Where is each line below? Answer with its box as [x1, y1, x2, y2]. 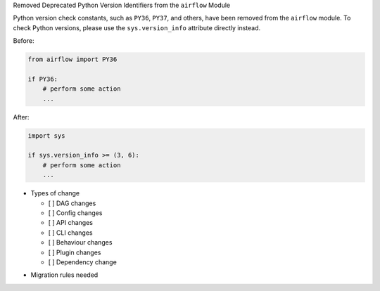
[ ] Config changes [48, 209, 103, 217]
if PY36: [27, 75, 58, 83]
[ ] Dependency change [48, 257, 118, 266]
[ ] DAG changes [48, 199, 96, 207]
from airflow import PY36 [27, 56, 118, 63]
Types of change [30, 189, 80, 198]
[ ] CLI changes [48, 228, 93, 237]
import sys [27, 131, 65, 140]
